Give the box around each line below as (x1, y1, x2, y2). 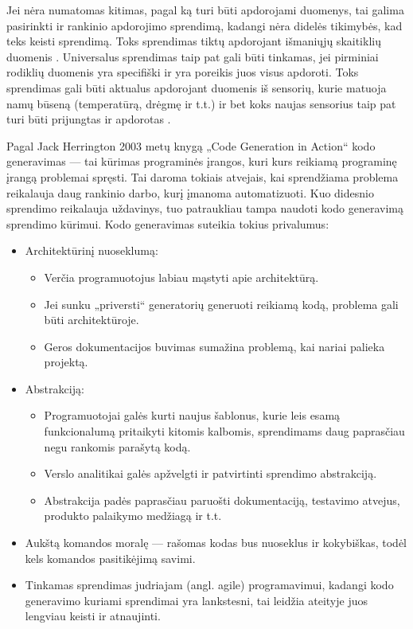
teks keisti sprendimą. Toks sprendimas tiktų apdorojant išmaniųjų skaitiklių (6, 33, 381, 49)
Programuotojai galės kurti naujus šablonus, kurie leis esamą (44, 407, 341, 424)
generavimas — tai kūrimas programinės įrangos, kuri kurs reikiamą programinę (6, 153, 397, 170)
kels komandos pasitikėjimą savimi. (25, 549, 196, 566)
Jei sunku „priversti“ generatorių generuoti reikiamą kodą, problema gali (44, 295, 399, 312)
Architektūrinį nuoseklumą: (25, 242, 158, 259)
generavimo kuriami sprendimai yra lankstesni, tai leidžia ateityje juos (25, 592, 368, 608)
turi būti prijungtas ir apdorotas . (6, 111, 171, 127)
